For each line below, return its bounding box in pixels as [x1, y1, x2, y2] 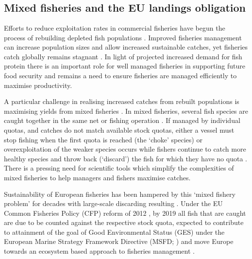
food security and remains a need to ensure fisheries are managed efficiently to [4, 70, 237, 80]
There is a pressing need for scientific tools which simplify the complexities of [4, 163, 234, 173]
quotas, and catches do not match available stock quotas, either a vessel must [4, 124, 235, 135]
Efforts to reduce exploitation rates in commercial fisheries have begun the [4, 23, 225, 33]
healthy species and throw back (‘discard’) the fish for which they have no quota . [4, 153, 247, 163]
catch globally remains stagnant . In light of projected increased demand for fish [4, 51, 242, 61]
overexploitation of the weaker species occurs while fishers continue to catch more [4, 144, 246, 154]
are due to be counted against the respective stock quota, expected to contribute [4, 217, 244, 227]
